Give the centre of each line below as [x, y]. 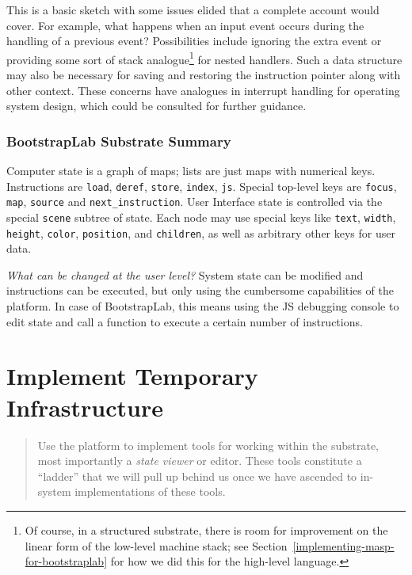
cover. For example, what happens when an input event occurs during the [185, 25]
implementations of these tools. [150, 491]
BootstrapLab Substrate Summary [119, 141]
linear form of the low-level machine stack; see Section [156, 545]
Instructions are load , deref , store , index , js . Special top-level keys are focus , [202, 186]
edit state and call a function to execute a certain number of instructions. [185, 321]
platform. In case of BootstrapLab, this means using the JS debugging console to [203, 306]
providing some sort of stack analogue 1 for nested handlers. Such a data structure [204, 58]
